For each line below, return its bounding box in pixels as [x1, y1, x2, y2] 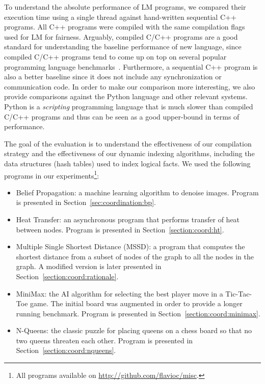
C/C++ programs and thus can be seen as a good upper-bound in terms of [4, 111, 240, 122]
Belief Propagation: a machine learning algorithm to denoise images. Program [16, 187, 259, 197]
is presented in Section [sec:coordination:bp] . [16, 197, 156, 208]
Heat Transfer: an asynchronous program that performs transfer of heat [16, 214, 240, 224]
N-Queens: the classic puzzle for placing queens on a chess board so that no [16, 325, 252, 336]
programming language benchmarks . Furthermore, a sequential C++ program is [4, 61, 258, 72]
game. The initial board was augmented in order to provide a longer [30, 298, 243, 309]
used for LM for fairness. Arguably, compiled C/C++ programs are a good [4, 31, 238, 42]
